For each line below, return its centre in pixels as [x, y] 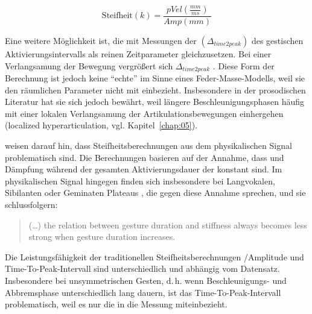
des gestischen [277, 41]
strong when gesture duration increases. [102, 237]
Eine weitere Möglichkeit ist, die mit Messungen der [101, 41]
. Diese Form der [244, 65]
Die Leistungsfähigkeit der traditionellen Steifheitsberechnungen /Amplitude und [154, 256]
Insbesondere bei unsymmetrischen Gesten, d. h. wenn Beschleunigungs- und [146, 280]
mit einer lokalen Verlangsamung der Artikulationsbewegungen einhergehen [144, 113]
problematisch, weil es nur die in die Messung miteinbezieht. [116, 304]
